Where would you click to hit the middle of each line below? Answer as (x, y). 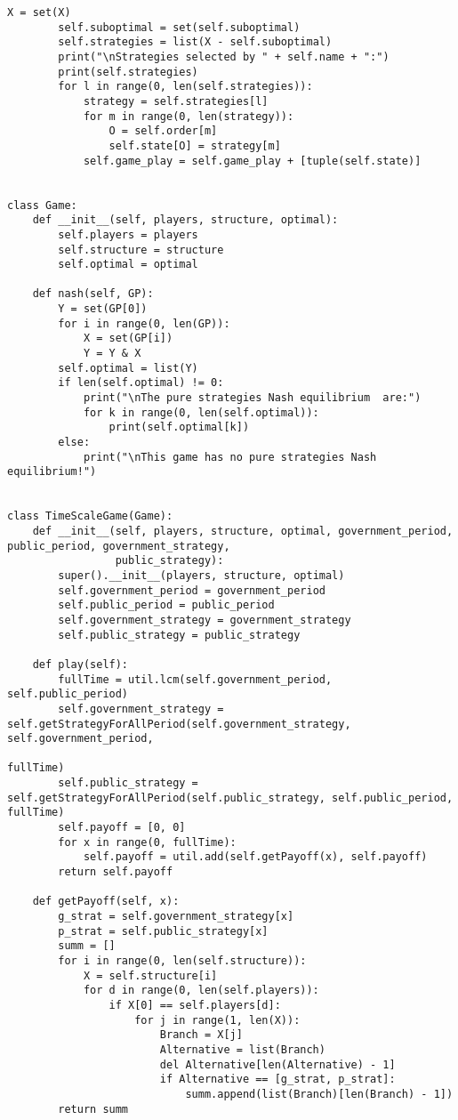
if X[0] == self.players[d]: (195, 1005)
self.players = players (128, 234)
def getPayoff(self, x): (106, 902)
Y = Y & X (112, 354)
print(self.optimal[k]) (179, 427)
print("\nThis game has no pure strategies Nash (230, 457)
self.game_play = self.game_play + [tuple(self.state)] (252, 161)
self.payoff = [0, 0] (122, 828)
